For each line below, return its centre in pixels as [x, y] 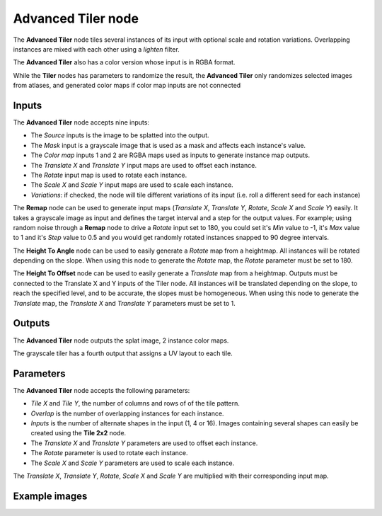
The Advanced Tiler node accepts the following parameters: [102, 390]
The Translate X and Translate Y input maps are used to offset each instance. [144, 165]
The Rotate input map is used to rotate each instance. [109, 175]
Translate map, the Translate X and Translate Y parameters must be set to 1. [125, 303]
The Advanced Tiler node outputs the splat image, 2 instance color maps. [121, 340]
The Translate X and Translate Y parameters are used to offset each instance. [144, 443]
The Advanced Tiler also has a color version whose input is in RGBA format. [124, 62]
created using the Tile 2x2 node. [79, 433]
